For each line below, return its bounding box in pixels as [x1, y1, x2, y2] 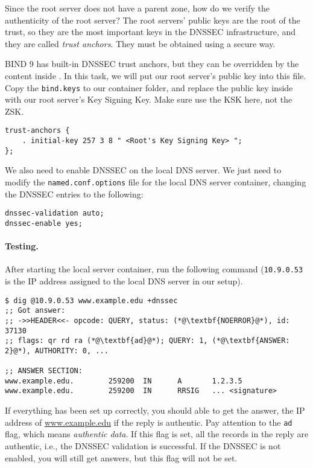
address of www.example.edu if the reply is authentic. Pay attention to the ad [5, 415, 292, 428]
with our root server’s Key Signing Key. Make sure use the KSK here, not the [5, 93, 292, 106]
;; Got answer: [5, 306, 66, 315]
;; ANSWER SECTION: [5, 367, 83, 376]
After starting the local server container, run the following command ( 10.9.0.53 [5, 263, 303, 275]
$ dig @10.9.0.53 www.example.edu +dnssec [5, 296, 178, 305]
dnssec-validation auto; [5, 209, 104, 218]
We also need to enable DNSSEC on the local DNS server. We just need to [5, 164, 282, 176]
